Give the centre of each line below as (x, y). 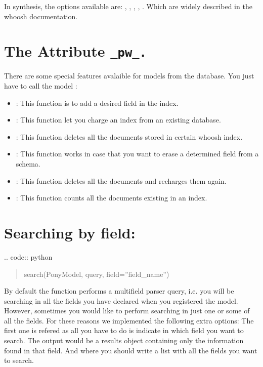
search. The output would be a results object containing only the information (124, 340)
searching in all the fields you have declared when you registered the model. (121, 300)
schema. (28, 164)
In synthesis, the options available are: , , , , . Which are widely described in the (128, 6)
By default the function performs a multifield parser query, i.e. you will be (119, 291)
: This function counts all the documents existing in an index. (112, 198)
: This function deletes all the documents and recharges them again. (121, 180)
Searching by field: (70, 232)
